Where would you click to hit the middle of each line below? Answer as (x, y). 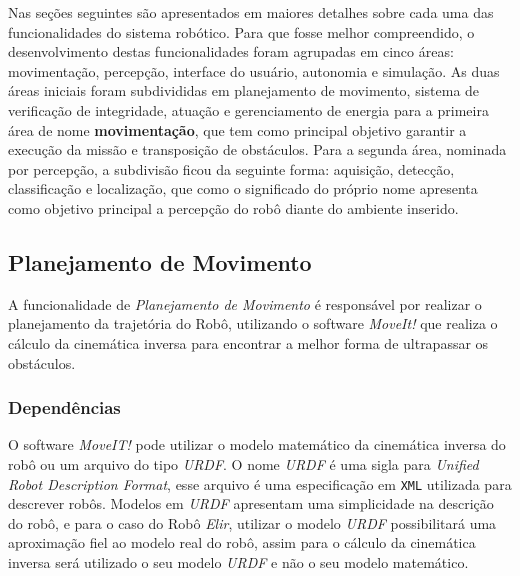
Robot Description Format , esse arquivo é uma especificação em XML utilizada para (260, 483)
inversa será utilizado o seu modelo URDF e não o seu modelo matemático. (238, 561)
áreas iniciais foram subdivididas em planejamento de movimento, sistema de (244, 90)
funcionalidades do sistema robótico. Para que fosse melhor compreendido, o (241, 31)
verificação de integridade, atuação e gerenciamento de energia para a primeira (248, 109)
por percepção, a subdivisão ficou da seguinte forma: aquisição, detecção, (231, 168)
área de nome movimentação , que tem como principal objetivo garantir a (237, 129)
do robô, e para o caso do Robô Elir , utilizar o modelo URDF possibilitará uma (252, 522)
